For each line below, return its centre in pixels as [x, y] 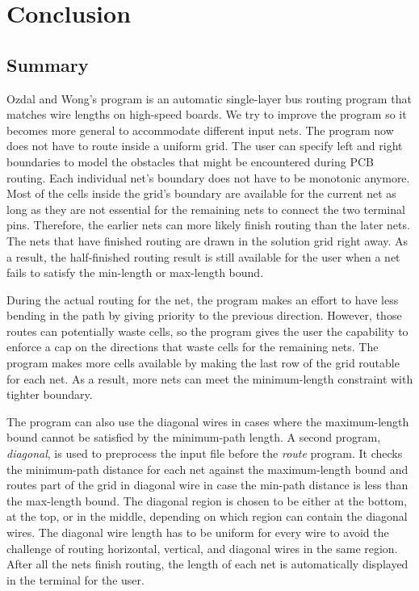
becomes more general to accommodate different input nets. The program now [200, 130]
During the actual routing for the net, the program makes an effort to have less [203, 299]
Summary [48, 64]
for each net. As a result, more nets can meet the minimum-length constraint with [210, 378]
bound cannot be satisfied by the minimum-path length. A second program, [194, 437]
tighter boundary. [50, 394]
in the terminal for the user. [75, 579]
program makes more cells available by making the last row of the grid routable [203, 363]
